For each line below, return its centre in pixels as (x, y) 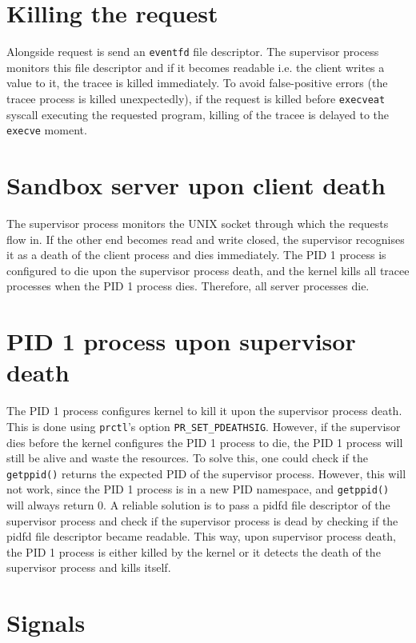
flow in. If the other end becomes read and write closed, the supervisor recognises (206, 239)
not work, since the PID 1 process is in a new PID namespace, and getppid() (198, 489)
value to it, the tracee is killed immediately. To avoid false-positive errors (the (197, 83)
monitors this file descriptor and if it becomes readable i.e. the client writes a (196, 67)
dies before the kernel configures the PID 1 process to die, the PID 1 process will (205, 442)
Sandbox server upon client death (196, 185)
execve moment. (47, 130)
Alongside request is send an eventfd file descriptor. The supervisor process (193, 52)
